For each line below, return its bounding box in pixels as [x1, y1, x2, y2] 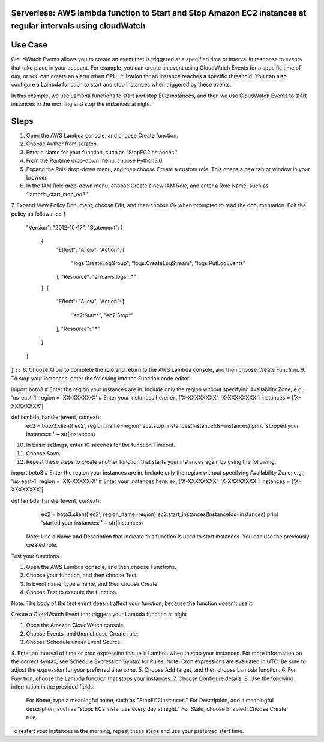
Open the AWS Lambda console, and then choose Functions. [26, 564, 176, 570]
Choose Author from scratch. [26, 140, 98, 147]
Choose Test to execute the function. [26, 589, 118, 596]
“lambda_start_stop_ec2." [26, 190, 89, 198]
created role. [26, 541, 58, 549]
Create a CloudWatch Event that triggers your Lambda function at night [11, 610, 187, 618]
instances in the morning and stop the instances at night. [11, 100, 152, 108]
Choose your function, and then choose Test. [26, 571, 138, 579]
